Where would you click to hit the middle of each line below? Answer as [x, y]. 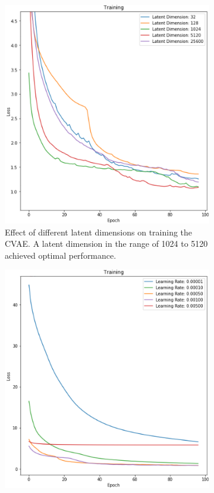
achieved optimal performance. [61, 255]
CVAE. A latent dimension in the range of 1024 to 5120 [106, 244]
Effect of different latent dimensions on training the [99, 232]
